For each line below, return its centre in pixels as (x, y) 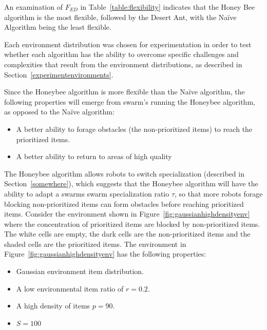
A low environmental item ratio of (70, 288)
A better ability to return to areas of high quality (94, 156)
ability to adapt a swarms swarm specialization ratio (87, 193)
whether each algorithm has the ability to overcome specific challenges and (121, 54)
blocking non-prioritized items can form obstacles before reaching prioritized (124, 203)
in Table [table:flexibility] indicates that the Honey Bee (168, 7)
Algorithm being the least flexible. (58, 27)
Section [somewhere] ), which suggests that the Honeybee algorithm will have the (131, 183)
